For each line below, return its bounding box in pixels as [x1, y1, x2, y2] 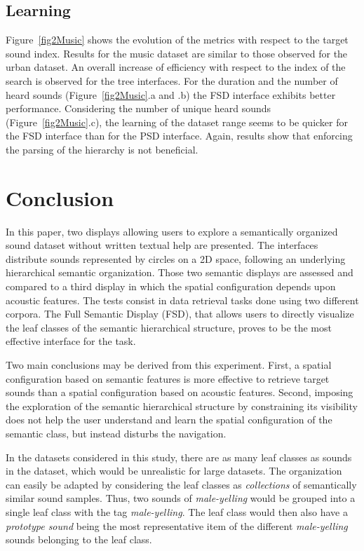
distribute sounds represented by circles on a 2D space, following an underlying [6, 251, 346, 266]
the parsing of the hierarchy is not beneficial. [6, 142, 198, 156]
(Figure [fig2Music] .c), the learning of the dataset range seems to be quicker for [6, 114, 348, 129]
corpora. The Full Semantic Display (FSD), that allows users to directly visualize [6, 306, 354, 321]
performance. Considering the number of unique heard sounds [6, 101, 271, 116]
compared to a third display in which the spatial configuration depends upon [6, 279, 336, 294]
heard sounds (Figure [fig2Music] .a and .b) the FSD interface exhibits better [6, 87, 336, 102]
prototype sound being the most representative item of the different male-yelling [6, 518, 348, 533]
